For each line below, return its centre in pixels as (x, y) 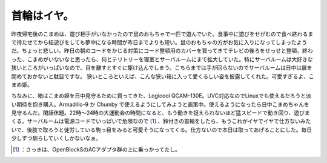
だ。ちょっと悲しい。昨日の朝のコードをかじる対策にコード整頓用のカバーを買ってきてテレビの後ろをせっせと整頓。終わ (162, 51)
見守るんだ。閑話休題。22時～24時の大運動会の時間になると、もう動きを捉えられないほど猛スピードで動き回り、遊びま (160, 113)
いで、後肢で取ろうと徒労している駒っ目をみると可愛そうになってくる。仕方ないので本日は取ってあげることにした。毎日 (162, 130)
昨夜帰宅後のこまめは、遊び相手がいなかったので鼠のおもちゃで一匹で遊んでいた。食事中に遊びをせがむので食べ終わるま (162, 34)
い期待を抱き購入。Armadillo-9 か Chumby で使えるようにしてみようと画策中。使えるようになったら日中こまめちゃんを (160, 104)
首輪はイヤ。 (42, 16)
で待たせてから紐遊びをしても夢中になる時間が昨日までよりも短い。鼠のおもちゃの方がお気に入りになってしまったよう (159, 42)
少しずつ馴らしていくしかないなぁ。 (56, 138)
